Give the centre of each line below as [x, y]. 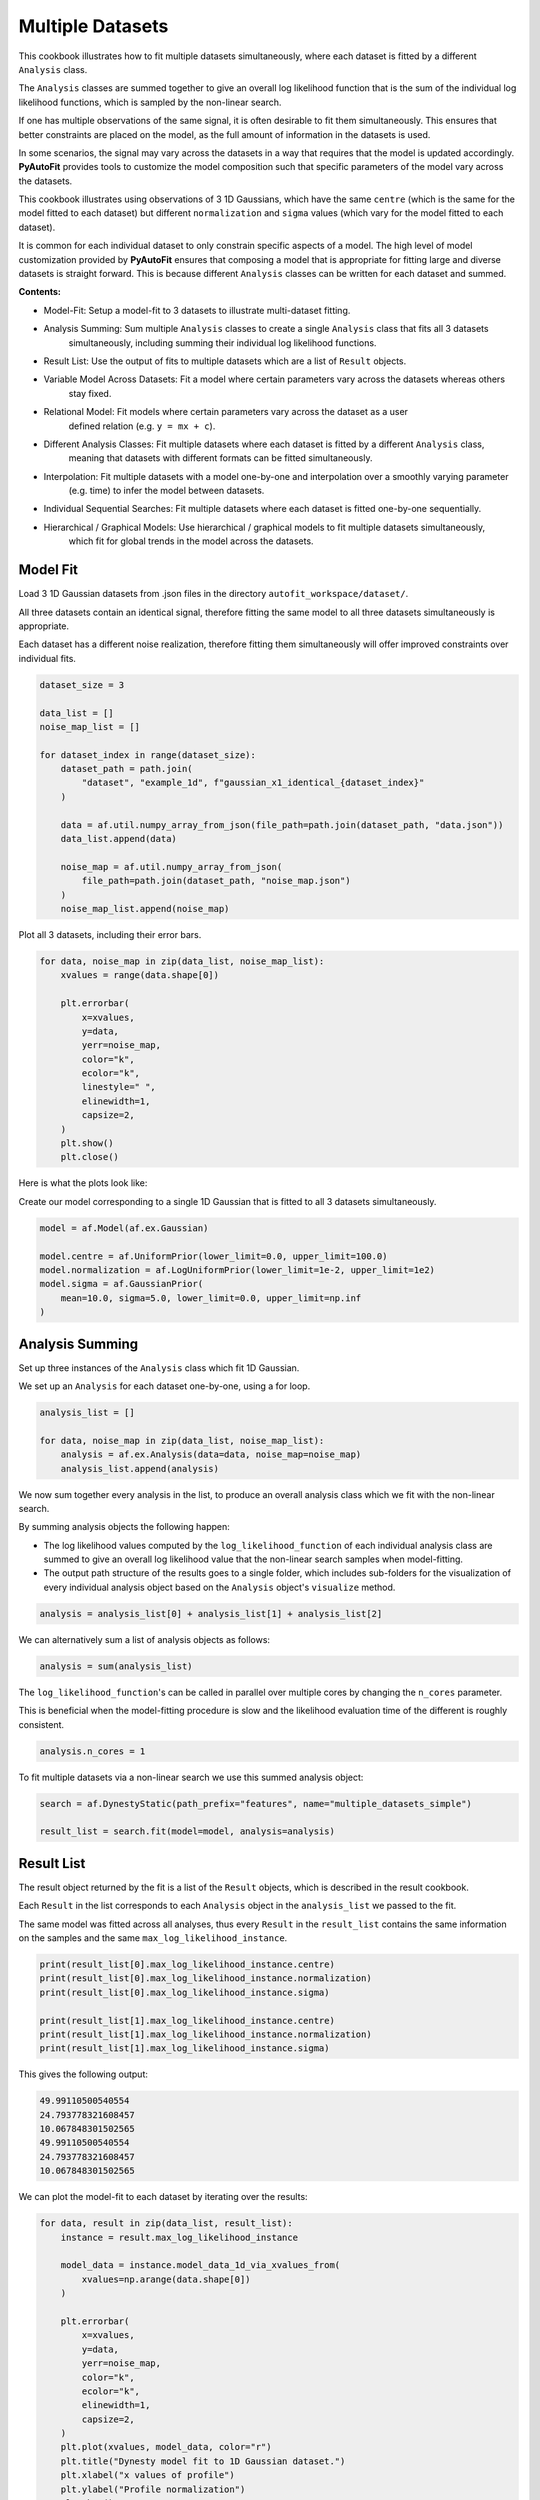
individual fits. [47, 658]
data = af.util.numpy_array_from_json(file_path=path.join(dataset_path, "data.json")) [282, 824]
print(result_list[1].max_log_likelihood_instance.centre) [187, 2020]
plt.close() [90, 1157]
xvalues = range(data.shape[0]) [140, 975]
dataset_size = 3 [82, 684]
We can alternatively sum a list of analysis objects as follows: [144, 1639]
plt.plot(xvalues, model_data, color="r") [166, 2447]
